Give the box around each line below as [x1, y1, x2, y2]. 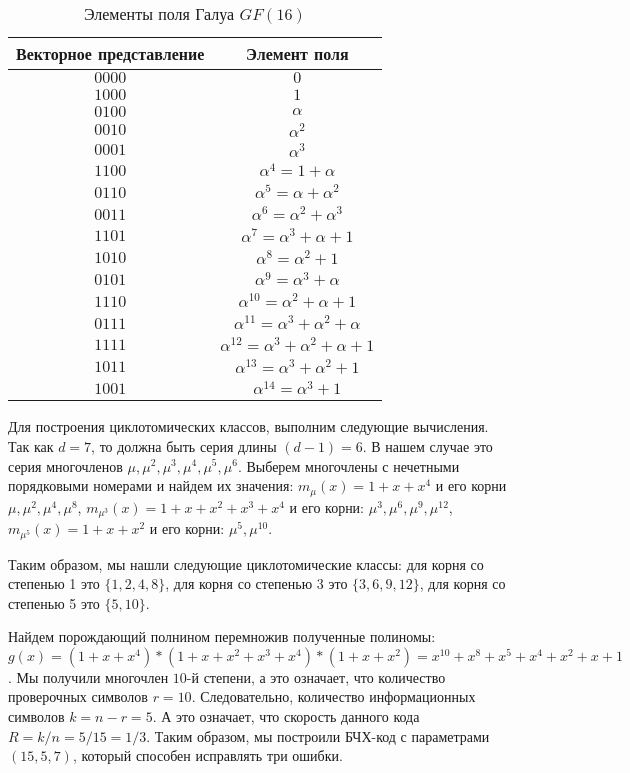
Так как [8, 435, 54, 456]
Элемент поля [246, 42, 349, 65]
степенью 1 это [8, 573, 100, 594]
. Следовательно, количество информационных [191, 686, 476, 707]
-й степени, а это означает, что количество [186, 666, 446, 687]
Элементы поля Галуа [83, 2, 235, 25]
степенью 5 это [8, 592, 100, 613]
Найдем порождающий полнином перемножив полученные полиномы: [8, 626, 436, 647]
